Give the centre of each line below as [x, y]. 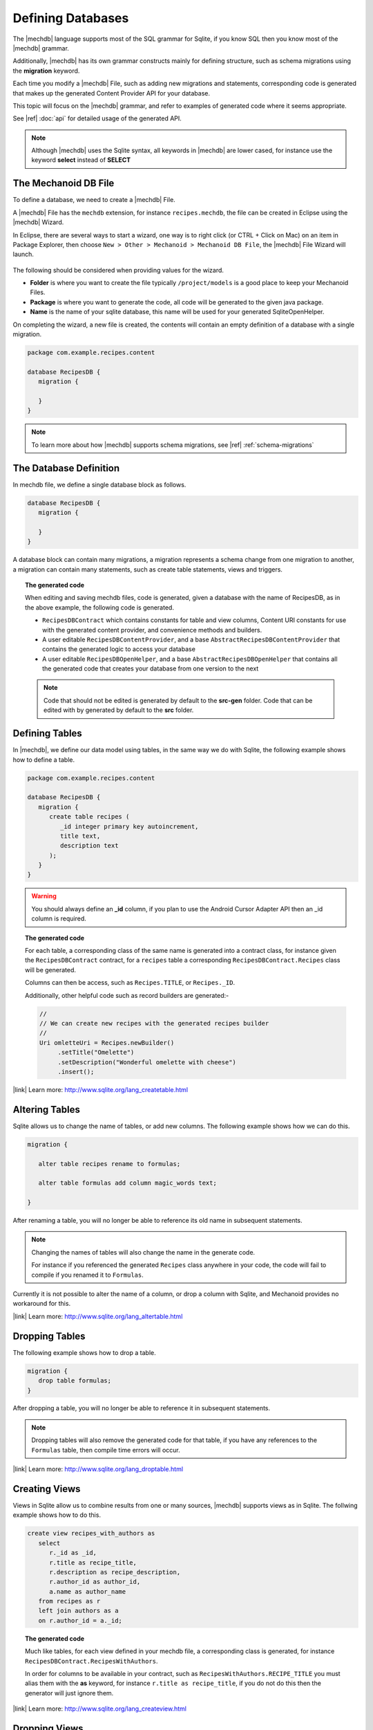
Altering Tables [47, 1110]
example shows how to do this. [57, 1515]
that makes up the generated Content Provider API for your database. [112, 93]
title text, [80, 836]
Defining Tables [47, 734]
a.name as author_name [88, 1591]
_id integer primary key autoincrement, [129, 826]
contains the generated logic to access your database [119, 649]
